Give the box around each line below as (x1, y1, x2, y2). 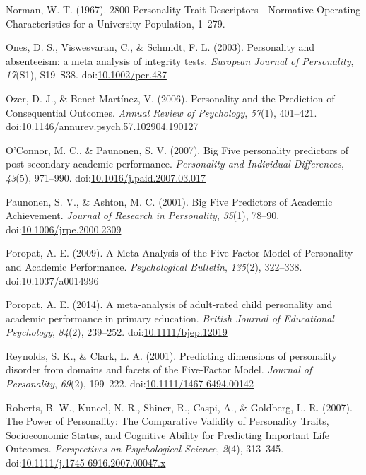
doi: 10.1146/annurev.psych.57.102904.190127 (6, 119, 199, 134)
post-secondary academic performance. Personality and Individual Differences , (6, 156, 344, 171)
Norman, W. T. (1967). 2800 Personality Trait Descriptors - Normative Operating (6, 2, 361, 16)
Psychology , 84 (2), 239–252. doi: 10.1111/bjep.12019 (6, 324, 228, 339)
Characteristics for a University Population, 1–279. (6, 16, 225, 30)
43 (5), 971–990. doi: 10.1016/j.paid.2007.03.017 (6, 170, 206, 184)
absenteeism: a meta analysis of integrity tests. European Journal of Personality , (6, 53, 354, 68)
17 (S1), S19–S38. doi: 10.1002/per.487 (6, 67, 167, 82)
